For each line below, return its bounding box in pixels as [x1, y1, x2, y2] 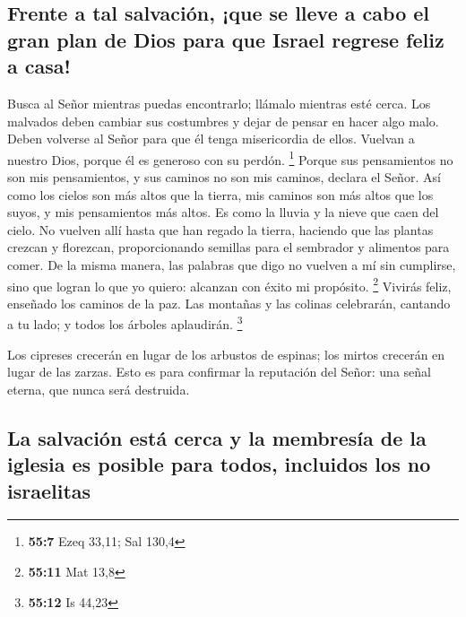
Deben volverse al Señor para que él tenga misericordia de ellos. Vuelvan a [7, 129, 415, 148]
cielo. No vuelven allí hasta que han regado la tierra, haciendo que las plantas [7, 220, 434, 239]
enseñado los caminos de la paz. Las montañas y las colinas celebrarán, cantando [7, 293, 451, 312]
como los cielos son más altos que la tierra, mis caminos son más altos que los [7, 185, 434, 204]
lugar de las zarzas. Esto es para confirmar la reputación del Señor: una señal [7, 362, 431, 381]
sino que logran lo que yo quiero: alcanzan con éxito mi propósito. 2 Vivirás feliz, [7, 274, 452, 295]
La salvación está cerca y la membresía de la [7, 423, 427, 451]
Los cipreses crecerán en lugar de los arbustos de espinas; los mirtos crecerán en [7, 344, 445, 363]
